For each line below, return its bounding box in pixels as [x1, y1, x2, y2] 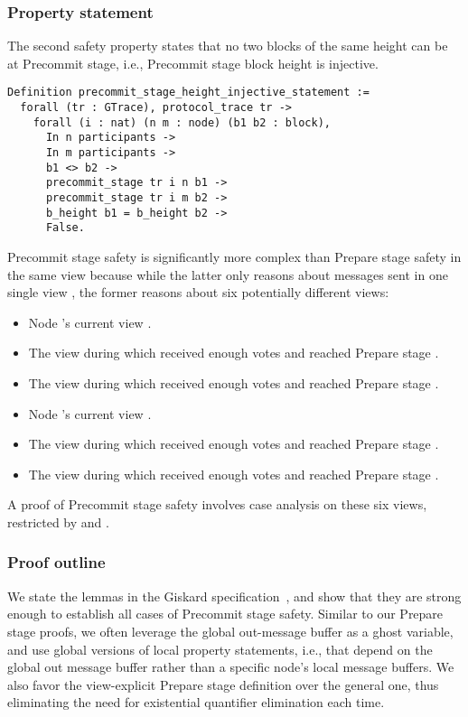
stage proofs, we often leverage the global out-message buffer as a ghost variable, [7, 621, 454, 640]
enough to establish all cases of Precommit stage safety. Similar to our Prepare [7, 604, 444, 623]
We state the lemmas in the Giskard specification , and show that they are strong [7, 586, 462, 605]
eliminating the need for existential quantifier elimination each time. [7, 693, 385, 712]
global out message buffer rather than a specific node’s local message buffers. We [7, 657, 454, 676]
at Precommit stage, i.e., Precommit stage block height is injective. [7, 53, 379, 72]
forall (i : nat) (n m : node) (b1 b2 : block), [33, 116, 331, 129]
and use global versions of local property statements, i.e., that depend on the [7, 639, 433, 658]
